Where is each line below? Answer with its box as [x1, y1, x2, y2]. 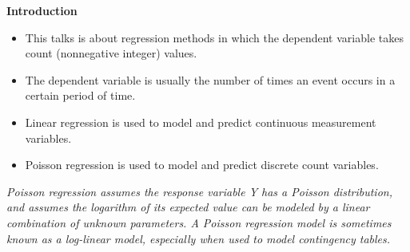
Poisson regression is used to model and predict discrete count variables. [25, 156, 379, 173]
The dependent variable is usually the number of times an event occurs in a [25, 71, 396, 88]
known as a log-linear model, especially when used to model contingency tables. [6, 230, 391, 246]
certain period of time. [25, 87, 136, 104]
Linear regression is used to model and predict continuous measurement [25, 113, 376, 130]
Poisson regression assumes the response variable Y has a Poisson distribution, [6, 183, 392, 199]
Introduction [6, 2, 78, 18]
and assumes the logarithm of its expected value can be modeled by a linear [6, 199, 370, 215]
